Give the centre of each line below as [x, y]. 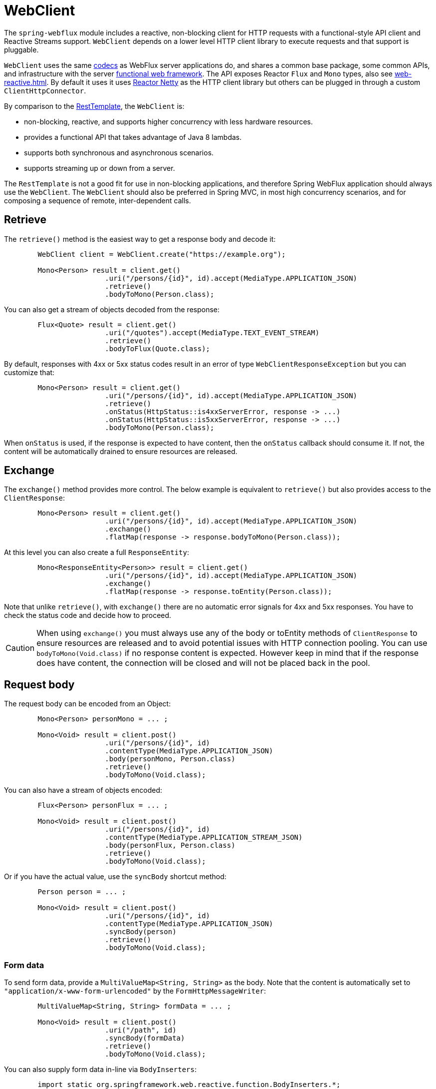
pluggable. [21, 49]
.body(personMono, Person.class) [170, 759]
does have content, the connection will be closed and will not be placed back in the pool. [203, 663]
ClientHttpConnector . [45, 90]
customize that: [29, 372]
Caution [20, 648]
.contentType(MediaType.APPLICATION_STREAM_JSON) [204, 837]
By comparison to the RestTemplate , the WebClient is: [94, 106]
